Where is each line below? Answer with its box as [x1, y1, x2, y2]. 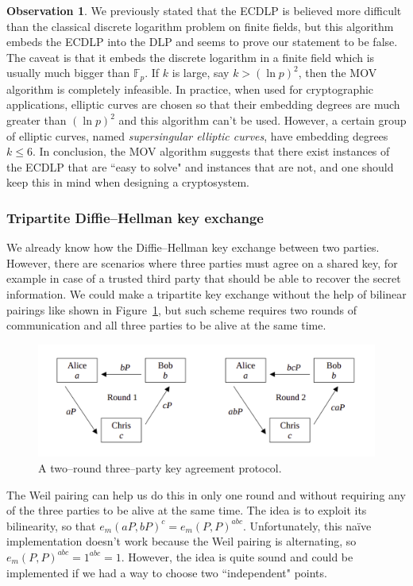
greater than [6, 112, 67, 129]
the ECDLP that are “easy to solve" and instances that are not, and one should [6, 158, 394, 175]
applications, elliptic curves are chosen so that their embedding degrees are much [6, 96, 400, 113]
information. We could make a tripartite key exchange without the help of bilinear [6, 285, 407, 302]
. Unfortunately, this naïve [242, 517, 372, 534]
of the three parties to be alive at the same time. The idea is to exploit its [6, 502, 367, 519]
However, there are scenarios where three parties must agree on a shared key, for [6, 254, 398, 271]
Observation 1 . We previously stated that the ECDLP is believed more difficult [6, 2, 402, 18]
